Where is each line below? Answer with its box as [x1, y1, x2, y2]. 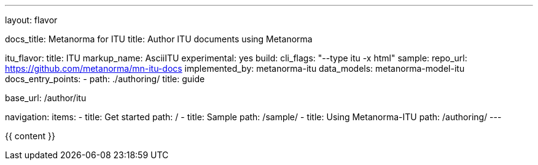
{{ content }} [5, 131, 55, 141]
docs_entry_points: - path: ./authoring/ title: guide [5, 74, 205, 84]
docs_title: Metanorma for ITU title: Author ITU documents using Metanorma [5, 34, 313, 44]
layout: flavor [5, 15, 58, 25]
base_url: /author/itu [5, 93, 87, 103]
